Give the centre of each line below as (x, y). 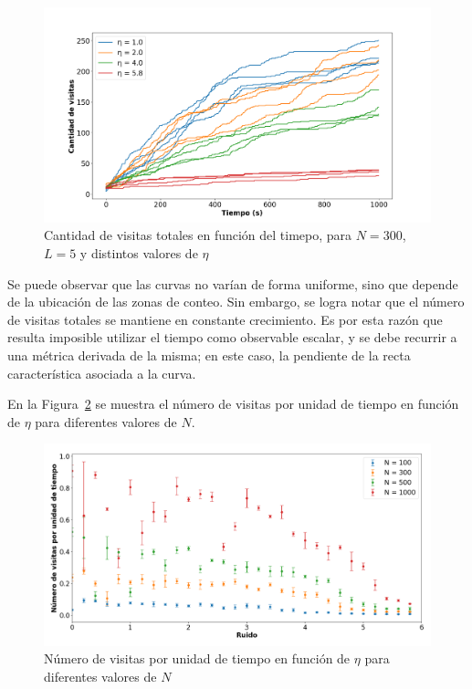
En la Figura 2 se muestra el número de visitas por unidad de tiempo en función (233, 404)
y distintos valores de (139, 253)
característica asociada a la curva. (102, 373)
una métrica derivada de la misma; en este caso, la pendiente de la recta (209, 355)
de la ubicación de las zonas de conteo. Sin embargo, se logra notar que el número (236, 302)
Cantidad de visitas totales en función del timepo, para (198, 235)
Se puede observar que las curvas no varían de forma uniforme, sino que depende (233, 283)
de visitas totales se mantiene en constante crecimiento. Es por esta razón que (225, 319)
